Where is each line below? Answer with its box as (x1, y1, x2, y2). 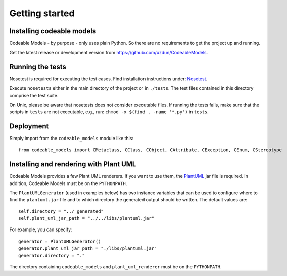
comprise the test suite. (9, 93, 59, 99)
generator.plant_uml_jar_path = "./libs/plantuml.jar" (18, 246, 157, 251)
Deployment (9, 122, 49, 130)
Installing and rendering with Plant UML (9, 160, 136, 169)
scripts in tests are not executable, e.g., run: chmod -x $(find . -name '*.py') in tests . (9, 109, 209, 115)
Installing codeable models (9, 27, 97, 35)
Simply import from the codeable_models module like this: (9, 135, 134, 141)
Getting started (9, 8, 75, 19)
